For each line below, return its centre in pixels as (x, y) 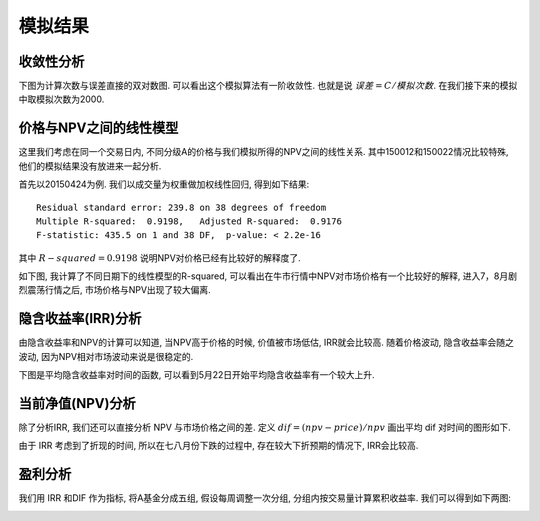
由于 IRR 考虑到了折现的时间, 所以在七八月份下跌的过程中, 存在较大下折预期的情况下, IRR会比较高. (218, 446)
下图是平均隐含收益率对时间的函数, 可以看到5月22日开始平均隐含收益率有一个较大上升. (196, 375)
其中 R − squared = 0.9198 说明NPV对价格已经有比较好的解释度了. (160, 257)
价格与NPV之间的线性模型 (98, 128)
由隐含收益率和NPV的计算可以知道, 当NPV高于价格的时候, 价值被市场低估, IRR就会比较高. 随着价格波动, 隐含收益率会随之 (266, 342)
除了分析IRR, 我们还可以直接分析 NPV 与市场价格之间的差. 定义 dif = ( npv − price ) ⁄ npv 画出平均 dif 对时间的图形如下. (265, 427)
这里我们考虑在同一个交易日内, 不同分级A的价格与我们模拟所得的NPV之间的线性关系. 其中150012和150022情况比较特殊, (263, 152)
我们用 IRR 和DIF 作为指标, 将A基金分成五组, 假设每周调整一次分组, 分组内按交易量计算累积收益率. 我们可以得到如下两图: (265, 498)
